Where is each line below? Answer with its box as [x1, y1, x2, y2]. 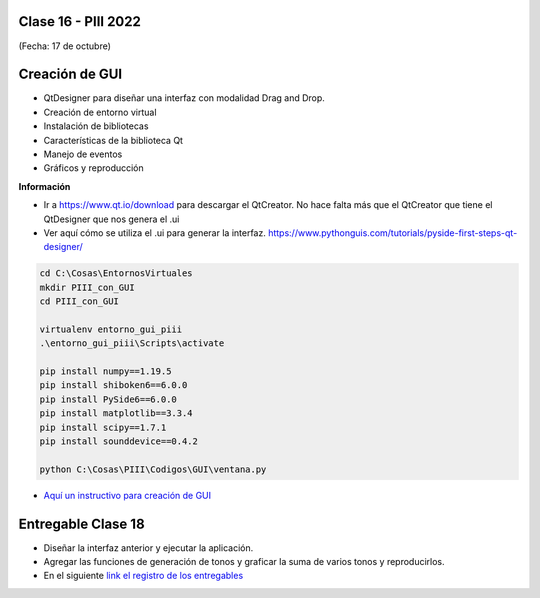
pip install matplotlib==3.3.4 [39, 408, 194, 419]
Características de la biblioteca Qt [43, 134, 184, 146]
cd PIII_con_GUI [39, 296, 120, 307]
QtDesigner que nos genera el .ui [43, 213, 180, 225]
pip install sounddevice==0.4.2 [39, 436, 199, 447]
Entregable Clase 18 [18, 515, 145, 532]
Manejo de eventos [43, 148, 123, 160]
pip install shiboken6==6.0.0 [39, 380, 188, 391]
